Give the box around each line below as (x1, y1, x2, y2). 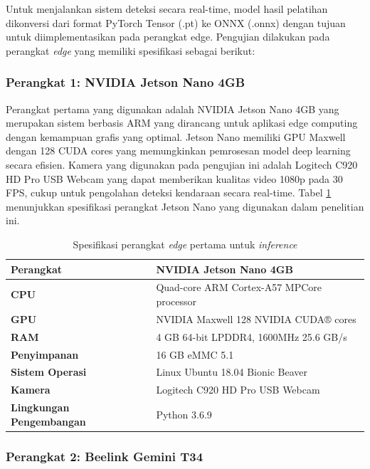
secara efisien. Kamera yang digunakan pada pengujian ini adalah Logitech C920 (6, 157, 358, 172)
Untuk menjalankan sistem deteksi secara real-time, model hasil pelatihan (6, 1, 328, 16)
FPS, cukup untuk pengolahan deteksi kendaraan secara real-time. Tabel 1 (6, 185, 332, 200)
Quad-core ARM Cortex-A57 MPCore (156, 280, 322, 295)
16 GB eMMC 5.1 (156, 347, 234, 362)
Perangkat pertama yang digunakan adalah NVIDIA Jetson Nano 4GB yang (6, 101, 339, 116)
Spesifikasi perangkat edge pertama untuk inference (73, 236, 297, 251)
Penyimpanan (11, 347, 79, 362)
